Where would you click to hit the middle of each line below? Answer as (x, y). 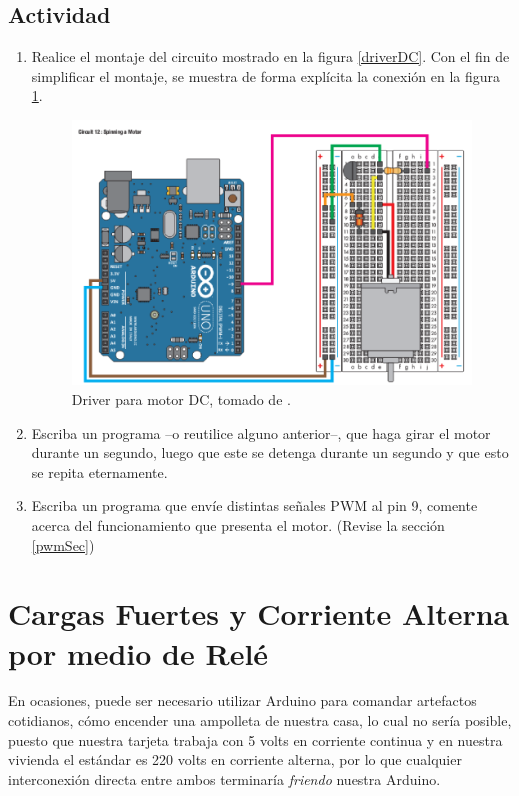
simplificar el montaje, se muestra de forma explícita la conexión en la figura (265, 75)
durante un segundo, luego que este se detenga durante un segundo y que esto (270, 452)
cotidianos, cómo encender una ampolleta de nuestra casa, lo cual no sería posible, (260, 720)
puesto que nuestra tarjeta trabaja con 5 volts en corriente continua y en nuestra (255, 739)
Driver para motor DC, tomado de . (181, 399)
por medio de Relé (138, 652)
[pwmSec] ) (63, 544)
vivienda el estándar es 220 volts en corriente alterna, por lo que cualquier (235, 759)
